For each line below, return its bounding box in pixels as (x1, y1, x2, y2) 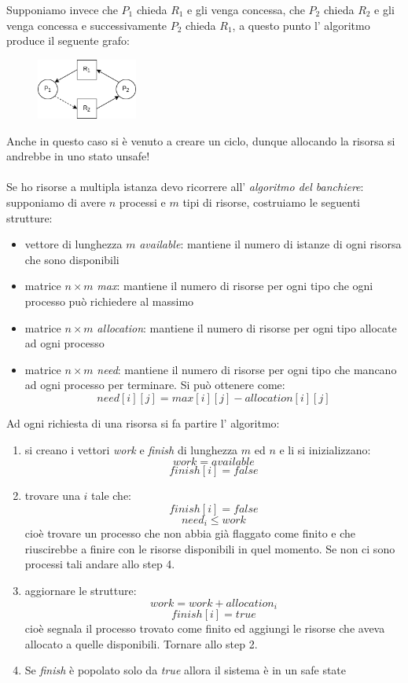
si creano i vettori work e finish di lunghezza (24, 441, 238, 457)
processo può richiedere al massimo (24, 292, 194, 309)
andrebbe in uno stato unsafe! (6, 148, 150, 164)
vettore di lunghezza (24, 236, 123, 252)
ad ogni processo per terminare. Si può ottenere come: (24, 376, 285, 393)
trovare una (24, 487, 80, 504)
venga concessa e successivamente (6, 17, 167, 33)
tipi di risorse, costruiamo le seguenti (182, 193, 360, 210)
